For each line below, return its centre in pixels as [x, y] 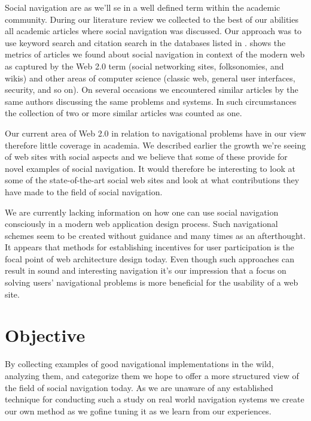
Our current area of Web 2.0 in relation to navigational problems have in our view [155, 133]
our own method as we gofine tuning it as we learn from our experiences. [138, 411]
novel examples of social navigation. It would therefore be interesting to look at [150, 168]
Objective [45, 335]
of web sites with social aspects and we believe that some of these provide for [146, 157]
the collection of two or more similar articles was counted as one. [124, 113]
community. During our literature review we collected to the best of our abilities [152, 19]
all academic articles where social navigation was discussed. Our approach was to [153, 31]
